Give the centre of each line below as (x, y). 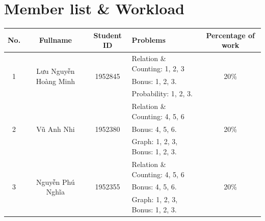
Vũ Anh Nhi (56, 129)
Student (108, 35)
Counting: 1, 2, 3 (158, 68)
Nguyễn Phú (56, 182)
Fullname (55, 40)
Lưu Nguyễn (56, 71)
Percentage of (230, 35)
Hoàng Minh (55, 81)
